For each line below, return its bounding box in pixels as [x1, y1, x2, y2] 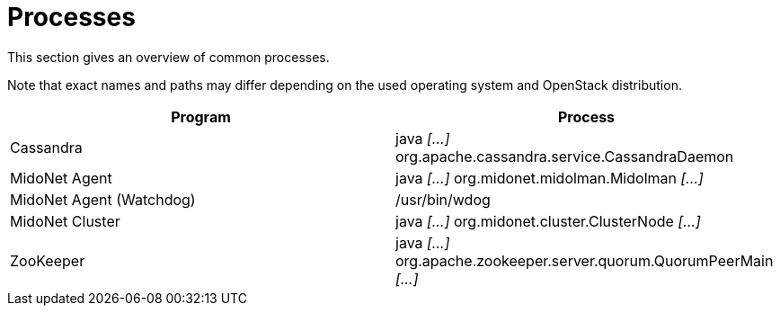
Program [171, 107, 231, 126]
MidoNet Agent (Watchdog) [10, 190, 196, 209]
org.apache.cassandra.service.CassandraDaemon [395, 147, 734, 165]
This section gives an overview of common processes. [7, 49, 330, 65]
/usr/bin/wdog [395, 190, 491, 209]
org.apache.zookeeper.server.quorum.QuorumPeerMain [395, 251, 774, 270]
